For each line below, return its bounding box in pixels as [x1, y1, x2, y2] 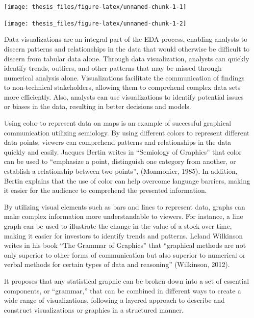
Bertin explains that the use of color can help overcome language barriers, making [4, 175, 250, 185]
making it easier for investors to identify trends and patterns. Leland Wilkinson [4, 230, 243, 240]
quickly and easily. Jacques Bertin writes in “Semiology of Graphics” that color [4, 146, 242, 157]
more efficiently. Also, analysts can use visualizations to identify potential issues [4, 91, 244, 102]
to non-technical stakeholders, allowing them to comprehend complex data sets [4, 82, 241, 92]
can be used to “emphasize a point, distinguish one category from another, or [4, 156, 236, 166]
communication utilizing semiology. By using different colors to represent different [4, 127, 250, 137]
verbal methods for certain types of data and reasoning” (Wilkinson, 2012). [4, 259, 230, 269]
